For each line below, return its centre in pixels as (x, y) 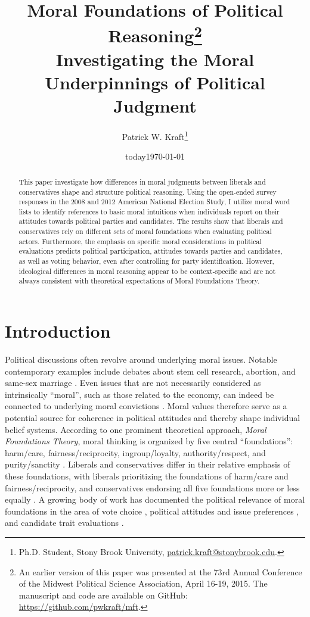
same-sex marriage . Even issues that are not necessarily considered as (133, 383)
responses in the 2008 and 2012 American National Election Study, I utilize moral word (154, 202)
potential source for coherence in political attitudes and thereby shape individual (153, 417)
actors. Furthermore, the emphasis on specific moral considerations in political (140, 241)
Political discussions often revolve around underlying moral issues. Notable (141, 359)
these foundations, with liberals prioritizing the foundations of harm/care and (147, 476)
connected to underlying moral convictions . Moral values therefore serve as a (146, 406)
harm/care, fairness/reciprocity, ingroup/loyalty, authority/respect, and (135, 452)
